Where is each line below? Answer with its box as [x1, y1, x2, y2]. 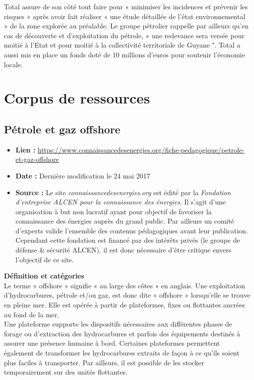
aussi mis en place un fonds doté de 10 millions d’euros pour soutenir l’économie [4, 49, 245, 59]
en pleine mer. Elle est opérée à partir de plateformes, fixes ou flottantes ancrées [4, 300, 245, 310]
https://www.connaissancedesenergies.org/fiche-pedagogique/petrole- [37, 144, 245, 154]
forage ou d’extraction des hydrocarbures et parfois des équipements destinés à [4, 328, 240, 338]
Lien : [15, 144, 36, 154]
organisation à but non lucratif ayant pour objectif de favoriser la [15, 206, 212, 216]
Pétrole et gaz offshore [4, 121, 121, 136]
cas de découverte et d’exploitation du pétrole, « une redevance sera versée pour [4, 30, 245, 40]
